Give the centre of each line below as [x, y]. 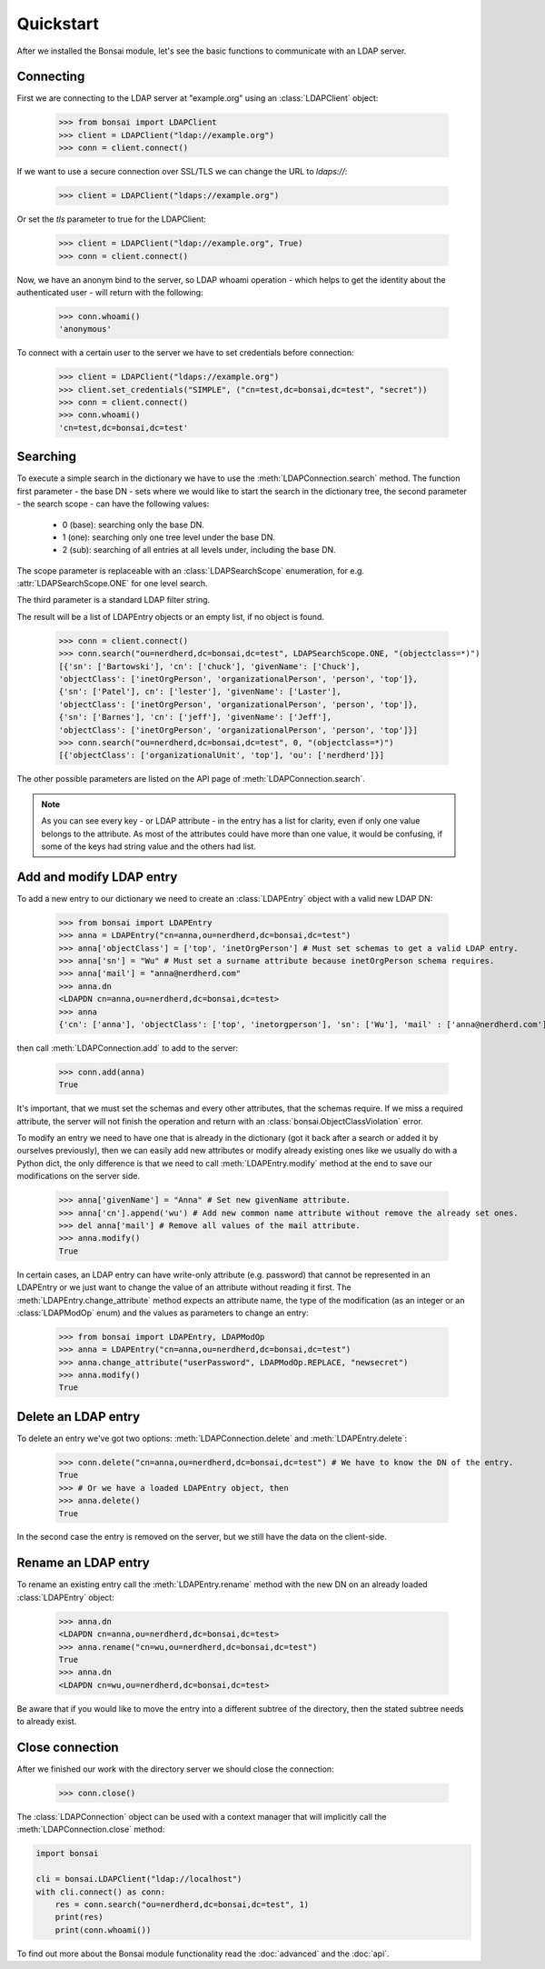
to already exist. [47, 1722]
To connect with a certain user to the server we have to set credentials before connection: [185, 353]
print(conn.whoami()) [103, 1930]
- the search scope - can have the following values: [113, 504]
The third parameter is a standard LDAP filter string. [114, 600]
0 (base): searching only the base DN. [133, 525]
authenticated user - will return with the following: [110, 292]
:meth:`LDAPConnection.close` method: [91, 1829]
